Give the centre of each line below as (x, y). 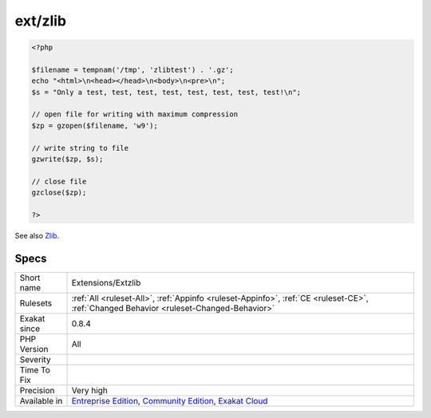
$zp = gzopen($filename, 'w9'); (95, 125)
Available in (41, 400)
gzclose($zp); (59, 193)
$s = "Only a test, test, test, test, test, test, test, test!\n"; (166, 92)
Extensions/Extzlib (106, 282)
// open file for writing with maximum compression (135, 114)
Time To (35, 369)
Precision (37, 390)
